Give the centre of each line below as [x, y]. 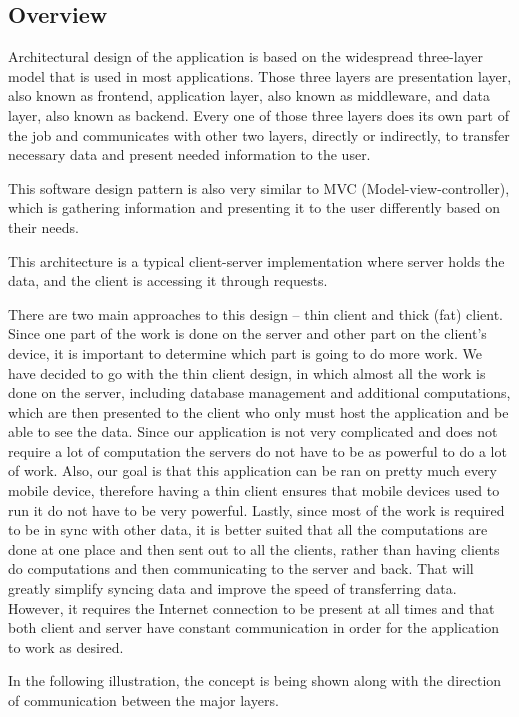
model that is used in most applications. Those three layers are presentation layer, [260, 75]
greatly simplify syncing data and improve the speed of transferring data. [232, 588]
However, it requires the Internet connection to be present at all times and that [251, 607]
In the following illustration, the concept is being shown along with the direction [255, 680]
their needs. [43, 226]
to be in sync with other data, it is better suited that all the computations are [248, 529]
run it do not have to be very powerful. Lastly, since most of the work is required [256, 509]
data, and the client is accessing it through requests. [168, 280]
